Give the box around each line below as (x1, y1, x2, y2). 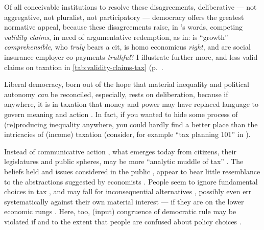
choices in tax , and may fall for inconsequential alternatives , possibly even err (4, 186, 252, 197)
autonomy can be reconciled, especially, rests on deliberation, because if (4, 88, 228, 99)
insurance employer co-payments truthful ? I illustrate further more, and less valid (4, 51, 258, 62)
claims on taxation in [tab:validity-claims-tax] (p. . (4, 61, 163, 72)
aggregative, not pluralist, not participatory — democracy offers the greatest (4, 11, 244, 22)
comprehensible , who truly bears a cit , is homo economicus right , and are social (4, 41, 251, 52)
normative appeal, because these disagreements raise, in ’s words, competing (4, 21, 243, 32)
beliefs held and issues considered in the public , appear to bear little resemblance (4, 166, 260, 176)
